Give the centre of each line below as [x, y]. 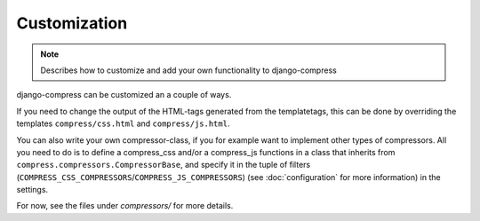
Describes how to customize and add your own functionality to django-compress [188, 70]
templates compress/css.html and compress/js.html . [123, 123]
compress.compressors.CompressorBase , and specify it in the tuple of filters [164, 165]
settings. [32, 190]
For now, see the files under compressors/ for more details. [125, 206]
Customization [72, 23]
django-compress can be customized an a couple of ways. [124, 95]
